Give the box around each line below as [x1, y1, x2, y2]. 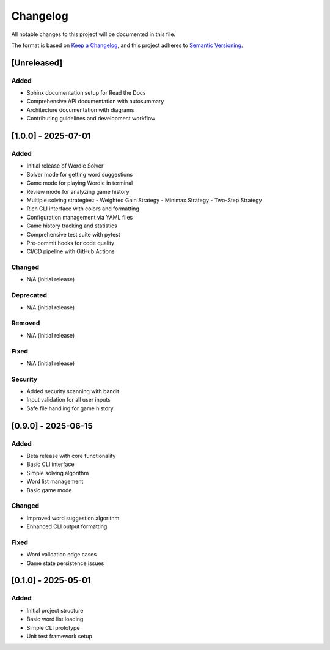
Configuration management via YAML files [26, 213, 133, 221]
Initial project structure [26, 607, 84, 614]
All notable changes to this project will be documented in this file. [11, 31, 176, 38]
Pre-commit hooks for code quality [26, 239, 115, 246]
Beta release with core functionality [26, 452, 116, 459]
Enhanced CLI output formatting [26, 523, 108, 530]
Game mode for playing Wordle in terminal [26, 179, 133, 187]
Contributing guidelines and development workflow [26, 115, 156, 122]
